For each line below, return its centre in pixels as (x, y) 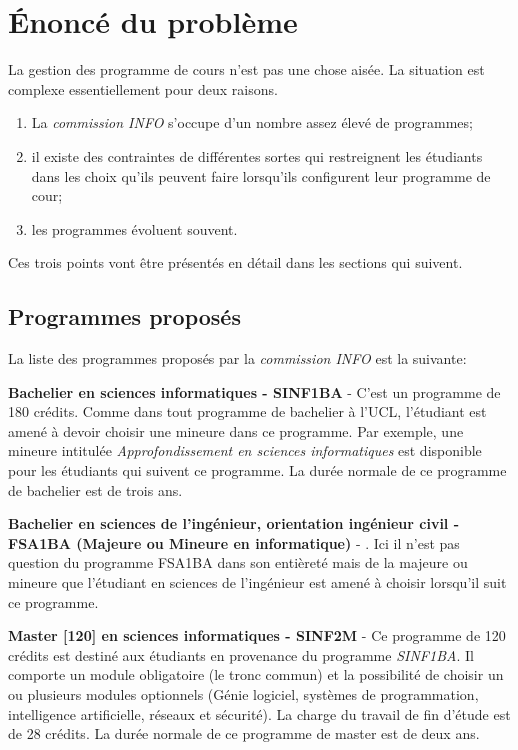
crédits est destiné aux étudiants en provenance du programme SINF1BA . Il (241, 654)
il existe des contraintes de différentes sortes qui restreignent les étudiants (257, 155)
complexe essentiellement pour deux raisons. (143, 88)
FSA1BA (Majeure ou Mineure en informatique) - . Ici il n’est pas (234, 542)
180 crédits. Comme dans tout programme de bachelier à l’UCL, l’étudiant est (247, 411)
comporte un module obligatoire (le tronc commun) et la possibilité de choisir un (256, 674)
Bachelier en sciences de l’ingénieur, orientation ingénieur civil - (234, 523)
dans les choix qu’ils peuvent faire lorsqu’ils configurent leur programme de (261, 175)
